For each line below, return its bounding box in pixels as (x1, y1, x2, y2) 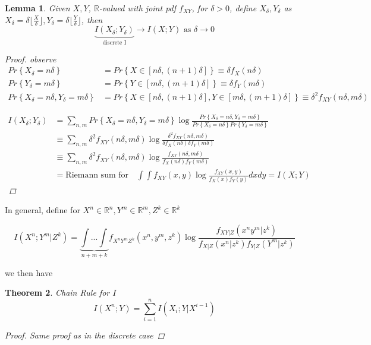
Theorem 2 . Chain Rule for (5, 286, 110, 299)
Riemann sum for (65, 171, 128, 180)
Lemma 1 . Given (5, 2, 70, 14)
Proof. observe (5, 52, 56, 65)
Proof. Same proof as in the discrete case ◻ (5, 329, 165, 341)
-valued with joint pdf (99, 2, 177, 14)
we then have (5, 266, 53, 278)
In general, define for (5, 204, 80, 216)
